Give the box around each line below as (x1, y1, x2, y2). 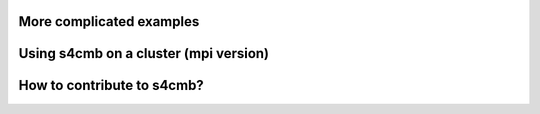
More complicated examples (18, 13, 200, 30)
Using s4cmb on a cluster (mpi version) (18, 45, 270, 62)
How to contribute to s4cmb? (18, 77, 204, 94)
